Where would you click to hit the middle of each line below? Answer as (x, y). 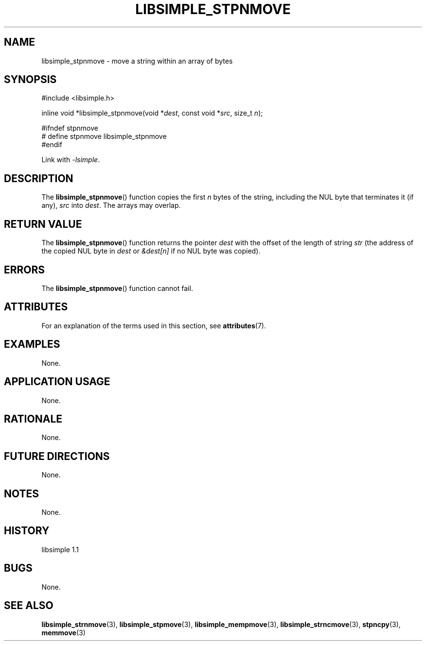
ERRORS (25, 270)
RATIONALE (33, 419)
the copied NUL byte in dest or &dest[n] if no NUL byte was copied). (151, 251)
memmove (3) (63, 632)
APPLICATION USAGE (57, 382)
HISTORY (27, 531)
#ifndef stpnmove (70, 128)
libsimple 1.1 (60, 549)
